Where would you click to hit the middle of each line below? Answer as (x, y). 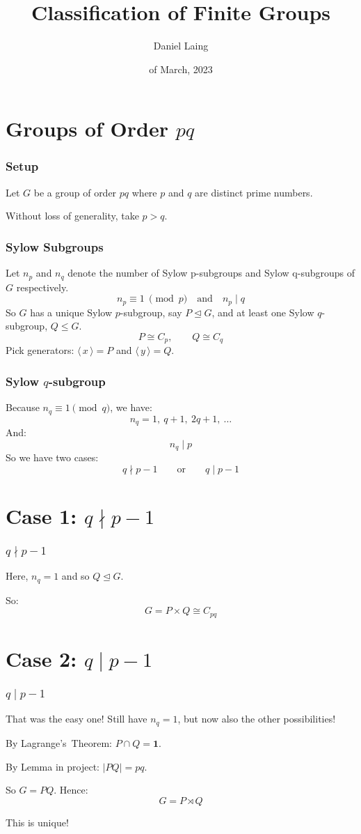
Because (23, 407)
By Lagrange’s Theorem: (59, 742)
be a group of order (75, 192)
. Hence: (71, 790)
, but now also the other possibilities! (257, 719)
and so (75, 576)
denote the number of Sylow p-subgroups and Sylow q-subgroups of (211, 273)
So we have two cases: (52, 457)
